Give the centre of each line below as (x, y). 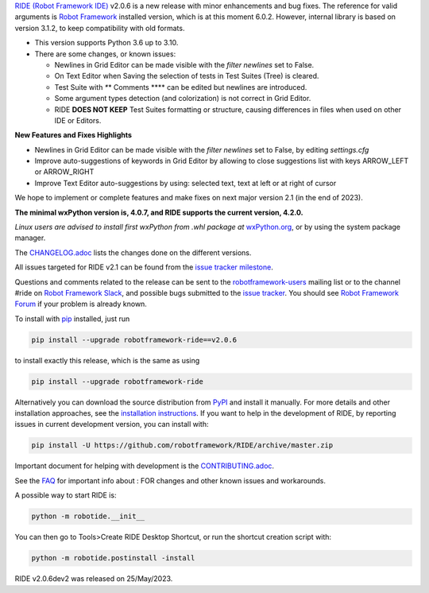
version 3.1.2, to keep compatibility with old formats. (100, 28)
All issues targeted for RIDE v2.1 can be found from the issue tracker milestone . (144, 267)
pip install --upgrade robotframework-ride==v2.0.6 (134, 339)
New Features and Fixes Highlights (73, 135)
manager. (30, 238)
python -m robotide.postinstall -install (113, 558)
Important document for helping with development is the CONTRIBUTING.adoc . (144, 466)
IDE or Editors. (78, 120)
